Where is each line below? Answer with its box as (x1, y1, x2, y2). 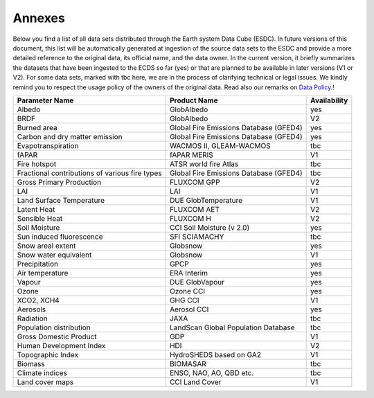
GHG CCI (170, 295, 200, 305)
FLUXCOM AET (170, 204, 220, 214)
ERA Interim (170, 268, 208, 278)
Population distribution (17, 323, 91, 332)
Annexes (12, 10, 65, 26)
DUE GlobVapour (170, 277, 225, 287)
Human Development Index (17, 341, 106, 350)
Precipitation (17, 259, 59, 269)
